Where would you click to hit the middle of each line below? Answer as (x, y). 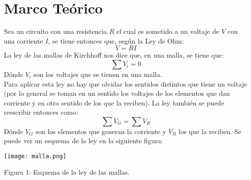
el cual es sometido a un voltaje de (168, 31)
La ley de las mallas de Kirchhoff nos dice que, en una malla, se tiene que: (114, 55)
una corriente (24, 40)
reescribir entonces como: (41, 112)
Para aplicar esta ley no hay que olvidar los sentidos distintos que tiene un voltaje (126, 83)
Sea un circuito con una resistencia (55, 31)
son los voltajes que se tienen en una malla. (98, 74)
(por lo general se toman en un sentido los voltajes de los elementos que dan (117, 93)
